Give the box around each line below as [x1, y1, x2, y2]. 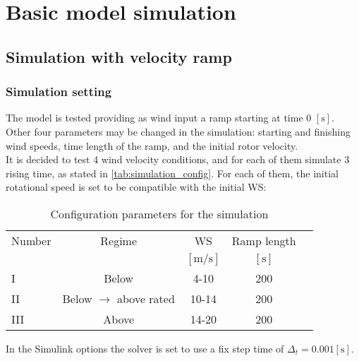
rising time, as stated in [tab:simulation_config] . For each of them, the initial [6, 165, 339, 180]
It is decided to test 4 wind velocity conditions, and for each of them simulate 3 [6, 152, 350, 167]
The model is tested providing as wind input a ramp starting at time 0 [6, 110, 312, 125]
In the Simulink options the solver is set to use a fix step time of [6, 341, 284, 355]
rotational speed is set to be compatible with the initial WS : [6, 179, 267, 194]
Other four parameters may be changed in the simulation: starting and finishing [6, 124, 351, 138]
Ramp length [231, 232, 296, 249]
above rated [117, 290, 175, 307]
